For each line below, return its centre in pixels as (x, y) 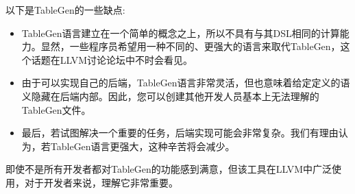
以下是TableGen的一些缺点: (65, 10)
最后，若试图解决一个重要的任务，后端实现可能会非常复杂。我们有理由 (180, 133)
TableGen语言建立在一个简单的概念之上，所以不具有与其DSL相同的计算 (181, 33)
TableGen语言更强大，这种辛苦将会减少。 (143, 146)
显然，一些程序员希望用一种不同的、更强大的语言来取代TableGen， (191, 46)
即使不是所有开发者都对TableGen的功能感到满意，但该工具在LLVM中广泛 (169, 169)
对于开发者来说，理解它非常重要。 (101, 182)
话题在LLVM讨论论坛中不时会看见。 (112, 59)
